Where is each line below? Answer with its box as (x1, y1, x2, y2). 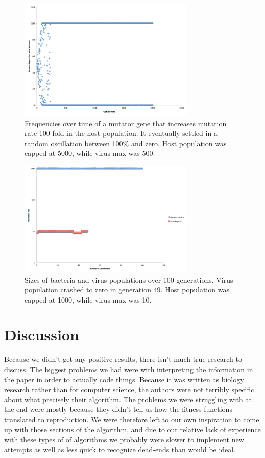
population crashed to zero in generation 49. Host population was (25, 284, 229, 295)
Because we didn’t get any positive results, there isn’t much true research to (4, 354, 242, 364)
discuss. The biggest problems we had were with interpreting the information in (4, 364, 253, 374)
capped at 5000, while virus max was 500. (25, 148, 155, 158)
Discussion (4, 324, 79, 345)
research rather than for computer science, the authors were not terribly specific (4, 384, 254, 395)
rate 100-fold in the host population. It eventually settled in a (25, 128, 218, 139)
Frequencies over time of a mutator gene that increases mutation (25, 118, 227, 128)
